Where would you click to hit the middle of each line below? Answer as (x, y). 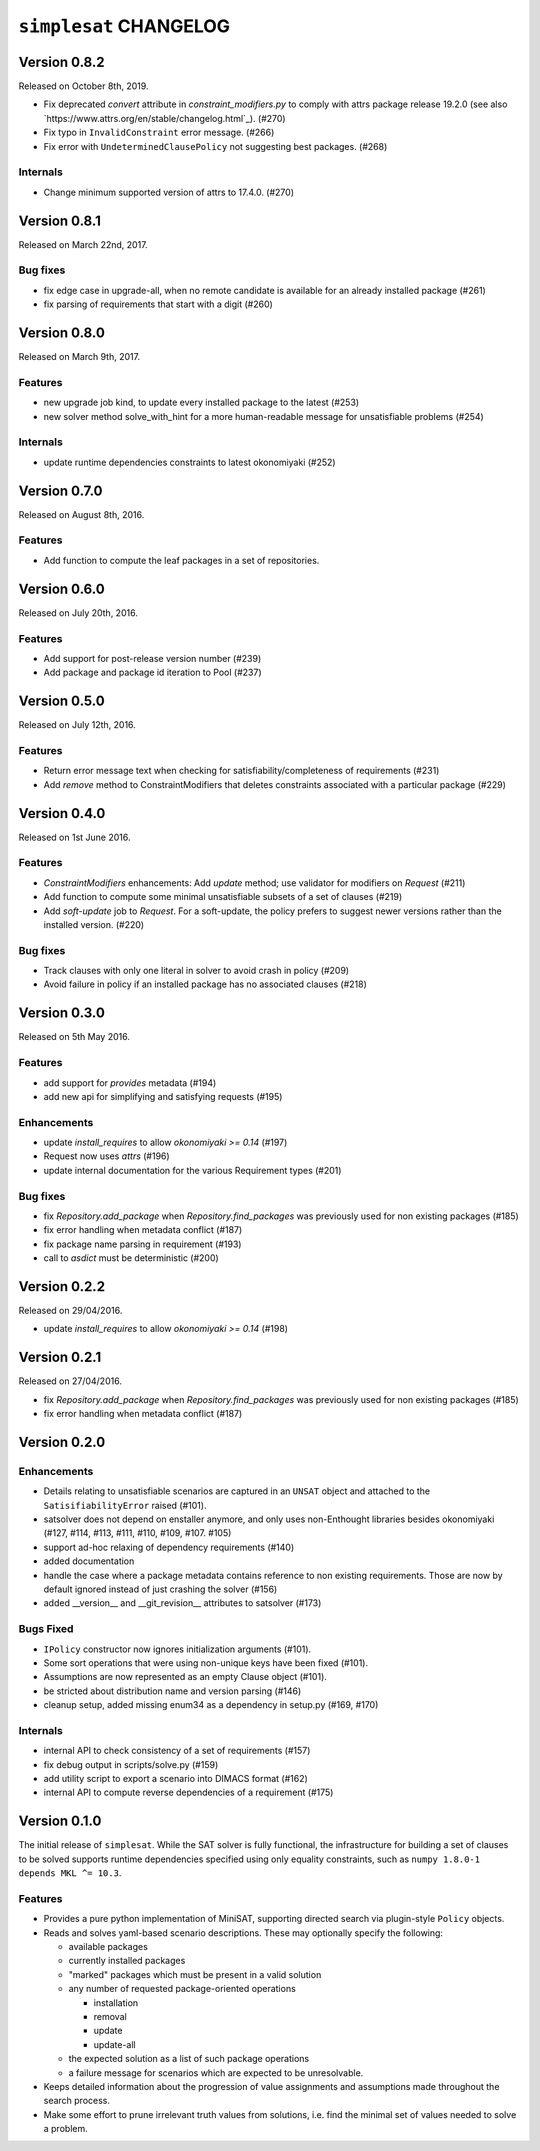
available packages (108, 1947)
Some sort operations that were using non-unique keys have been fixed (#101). (206, 1662)
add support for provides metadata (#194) (130, 1082)
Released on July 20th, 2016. (78, 612)
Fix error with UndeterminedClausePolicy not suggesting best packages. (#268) (215, 146)
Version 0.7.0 (61, 490)
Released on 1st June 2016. (74, 837)
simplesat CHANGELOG (124, 26)
